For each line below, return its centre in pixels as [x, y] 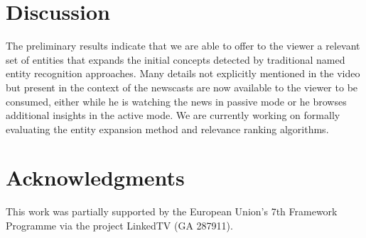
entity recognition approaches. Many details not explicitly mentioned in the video [183, 73]
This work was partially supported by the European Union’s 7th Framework [172, 211]
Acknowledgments [95, 177]
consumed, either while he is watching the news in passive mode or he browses [176, 101]
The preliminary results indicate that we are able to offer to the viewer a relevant [183, 46]
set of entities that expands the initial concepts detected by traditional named [176, 59]
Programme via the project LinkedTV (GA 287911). [119, 225]
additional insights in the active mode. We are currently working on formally [173, 115]
